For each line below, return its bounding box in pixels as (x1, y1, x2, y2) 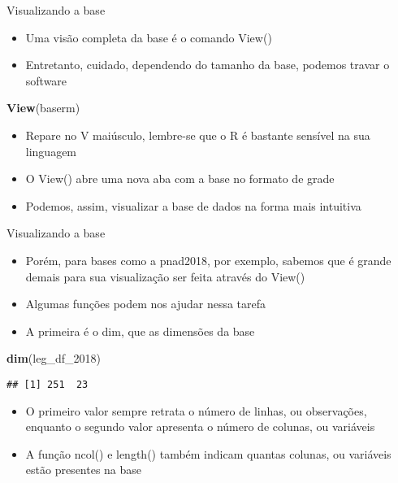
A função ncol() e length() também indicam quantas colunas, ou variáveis (25, 445, 392, 462)
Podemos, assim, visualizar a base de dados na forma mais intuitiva (25, 197, 361, 214)
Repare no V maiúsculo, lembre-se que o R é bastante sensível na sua (25, 126, 370, 143)
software (25, 72, 67, 89)
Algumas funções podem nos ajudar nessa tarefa (25, 295, 266, 312)
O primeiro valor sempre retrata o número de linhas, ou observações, (25, 402, 367, 419)
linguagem (25, 142, 77, 159)
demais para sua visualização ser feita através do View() (25, 268, 305, 285)
